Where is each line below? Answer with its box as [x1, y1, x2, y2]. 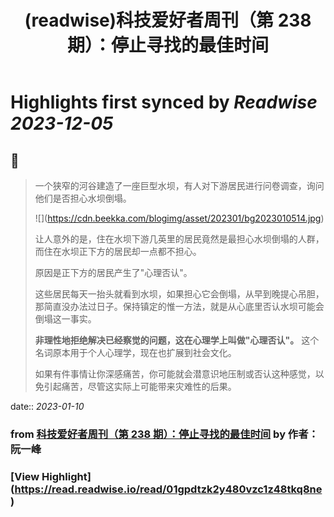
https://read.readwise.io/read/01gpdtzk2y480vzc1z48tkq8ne [14, 482, 323, 496]
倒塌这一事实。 [34, 313, 97, 325]
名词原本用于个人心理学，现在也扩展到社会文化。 [34, 347, 237, 358]
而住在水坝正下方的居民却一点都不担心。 [34, 246, 202, 257]
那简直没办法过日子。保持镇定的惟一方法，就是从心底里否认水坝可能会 [34, 301, 325, 312]
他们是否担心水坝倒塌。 [34, 192, 132, 204]
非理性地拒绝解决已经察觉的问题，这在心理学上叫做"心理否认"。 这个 [34, 334, 320, 346]
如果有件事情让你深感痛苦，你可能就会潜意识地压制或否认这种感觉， [34, 368, 316, 380]
